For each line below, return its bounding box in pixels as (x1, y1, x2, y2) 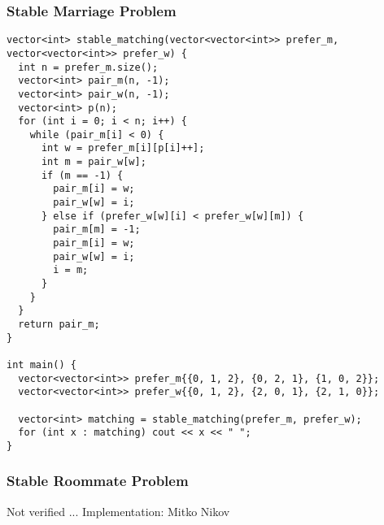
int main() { (7, 358, 76, 371)
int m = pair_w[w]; (41, 156, 146, 168)
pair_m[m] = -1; (53, 223, 141, 236)
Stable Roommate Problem (7, 471, 189, 491)
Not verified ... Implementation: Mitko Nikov (7, 502, 230, 519)
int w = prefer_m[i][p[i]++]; (41, 142, 205, 154)
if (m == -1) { (41, 169, 124, 181)
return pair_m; (18, 319, 100, 330)
